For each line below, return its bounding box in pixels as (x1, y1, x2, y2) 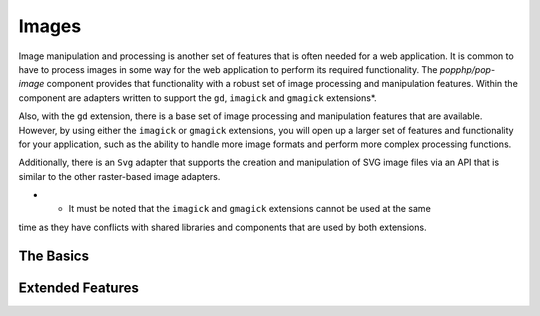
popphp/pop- (439, 63, 495, 75)
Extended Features (18, 279, 139, 296)
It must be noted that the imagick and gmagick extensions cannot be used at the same (68, 203, 432, 215)
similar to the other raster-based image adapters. (18, 170, 221, 182)
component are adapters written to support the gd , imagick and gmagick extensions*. (18, 91, 377, 104)
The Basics (18, 247, 90, 264)
